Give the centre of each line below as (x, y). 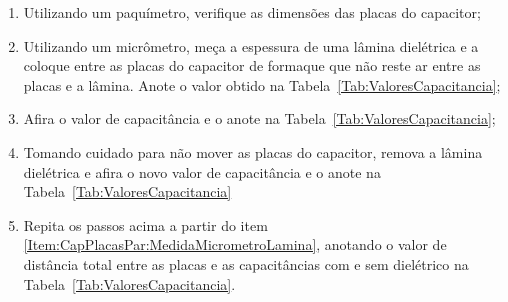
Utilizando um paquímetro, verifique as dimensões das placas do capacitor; (252, 12)
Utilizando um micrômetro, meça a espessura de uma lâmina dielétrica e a (251, 45)
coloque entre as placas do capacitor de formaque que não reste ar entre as (252, 65)
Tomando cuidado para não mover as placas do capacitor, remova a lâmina (253, 151)
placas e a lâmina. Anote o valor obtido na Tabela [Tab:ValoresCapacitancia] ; (262, 84)
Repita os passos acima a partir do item (145, 224)
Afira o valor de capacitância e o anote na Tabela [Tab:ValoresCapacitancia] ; (259, 118)
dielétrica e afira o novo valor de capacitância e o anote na (202, 171)
